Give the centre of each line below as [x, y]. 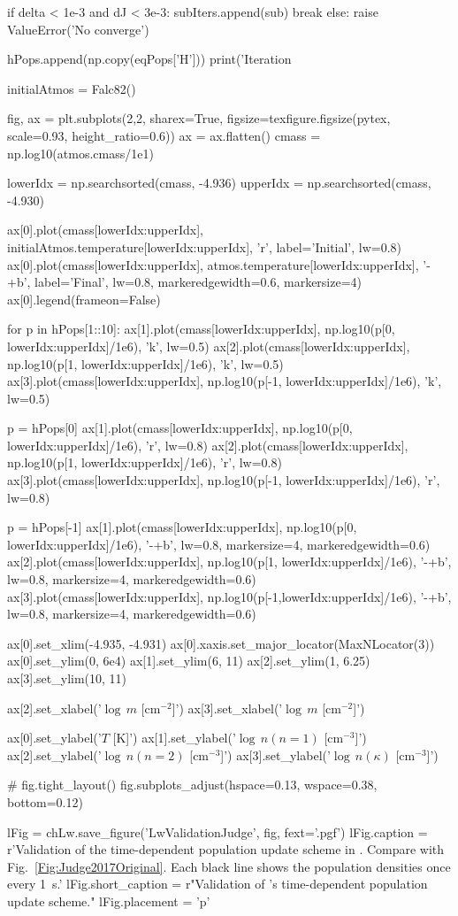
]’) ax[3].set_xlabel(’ [227, 708]
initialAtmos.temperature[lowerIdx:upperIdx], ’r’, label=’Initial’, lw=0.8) [205, 246]
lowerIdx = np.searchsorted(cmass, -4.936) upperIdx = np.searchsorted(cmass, [219, 183]
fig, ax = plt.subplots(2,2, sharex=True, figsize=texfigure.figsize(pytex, [199, 118]
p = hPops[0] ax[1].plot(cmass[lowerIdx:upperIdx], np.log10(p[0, [180, 428]
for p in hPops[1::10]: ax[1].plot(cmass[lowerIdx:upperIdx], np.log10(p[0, [201, 329]
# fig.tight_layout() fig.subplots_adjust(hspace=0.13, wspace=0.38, [192, 785]
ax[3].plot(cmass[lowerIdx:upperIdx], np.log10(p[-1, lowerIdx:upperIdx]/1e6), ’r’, [224, 480]
